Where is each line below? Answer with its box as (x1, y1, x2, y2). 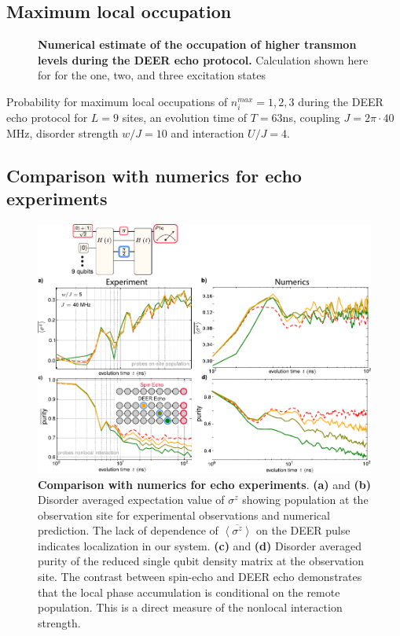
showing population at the (242, 491, 369, 508)
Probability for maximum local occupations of (6, 93, 228, 109)
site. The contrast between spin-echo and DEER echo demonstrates (38, 568, 362, 585)
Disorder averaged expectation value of (38, 491, 225, 508)
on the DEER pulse (255, 522, 350, 539)
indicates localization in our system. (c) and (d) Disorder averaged (38, 537, 362, 553)
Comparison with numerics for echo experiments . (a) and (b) (38, 476, 371, 492)
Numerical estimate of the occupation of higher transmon (38, 36, 357, 53)
